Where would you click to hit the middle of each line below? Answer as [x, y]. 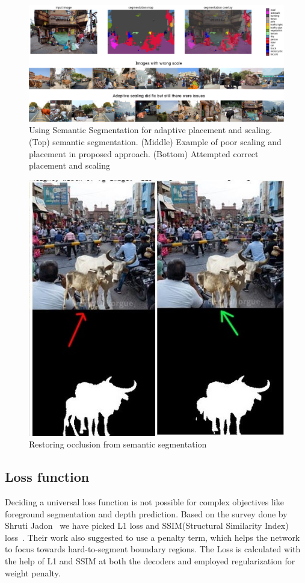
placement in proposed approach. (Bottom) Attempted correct [144, 153]
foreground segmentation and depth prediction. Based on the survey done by [146, 513]
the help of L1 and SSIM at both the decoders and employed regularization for [150, 560]
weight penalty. [33, 572]
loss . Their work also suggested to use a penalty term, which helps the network [152, 537]
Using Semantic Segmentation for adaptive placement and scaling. [151, 130]
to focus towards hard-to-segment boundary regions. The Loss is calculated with [153, 549]
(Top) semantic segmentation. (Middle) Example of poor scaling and [155, 141]
